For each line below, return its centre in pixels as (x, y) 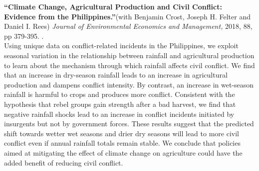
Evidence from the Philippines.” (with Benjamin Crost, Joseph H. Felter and (127, 16)
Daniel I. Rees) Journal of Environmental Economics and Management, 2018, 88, (128, 26)
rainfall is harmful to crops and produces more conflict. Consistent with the (120, 94)
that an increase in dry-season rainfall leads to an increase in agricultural (116, 75)
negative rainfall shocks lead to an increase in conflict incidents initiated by (119, 114)
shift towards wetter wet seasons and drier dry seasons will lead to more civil (122, 133)
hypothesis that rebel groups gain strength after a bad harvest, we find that (120, 104)
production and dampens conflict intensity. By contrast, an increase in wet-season (129, 84)
